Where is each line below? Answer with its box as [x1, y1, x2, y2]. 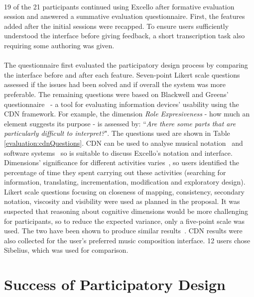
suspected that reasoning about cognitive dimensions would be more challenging [4, 206, 249, 216]
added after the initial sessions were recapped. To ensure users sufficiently [4, 20, 229, 31]
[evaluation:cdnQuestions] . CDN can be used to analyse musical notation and [4, 137, 243, 148]
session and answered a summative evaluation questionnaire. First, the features [4, 11, 245, 21]
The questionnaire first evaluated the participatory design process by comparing [4, 60, 248, 70]
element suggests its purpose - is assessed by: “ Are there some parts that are [4, 118, 236, 128]
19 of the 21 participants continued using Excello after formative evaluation [4, 1, 235, 11]
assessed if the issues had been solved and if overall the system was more [4, 79, 226, 90]
